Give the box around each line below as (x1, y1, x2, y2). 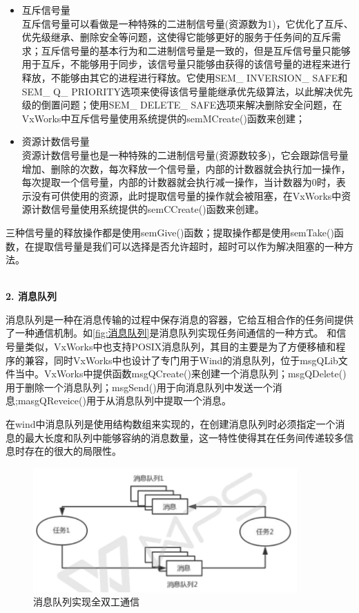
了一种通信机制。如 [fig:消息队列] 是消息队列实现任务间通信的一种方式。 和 (6, 326, 337, 340)
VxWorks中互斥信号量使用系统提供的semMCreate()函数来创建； (21, 111, 305, 125)
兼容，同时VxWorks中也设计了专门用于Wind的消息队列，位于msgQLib (24, 352, 338, 367)
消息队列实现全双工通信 (33, 594, 139, 609)
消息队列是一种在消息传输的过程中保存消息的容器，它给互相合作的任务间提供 (6, 312, 353, 326)
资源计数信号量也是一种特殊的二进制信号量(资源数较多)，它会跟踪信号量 (21, 147, 349, 162)
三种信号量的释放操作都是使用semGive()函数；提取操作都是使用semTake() (6, 225, 334, 239)
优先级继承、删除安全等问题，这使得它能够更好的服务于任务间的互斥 (21, 30, 331, 44)
